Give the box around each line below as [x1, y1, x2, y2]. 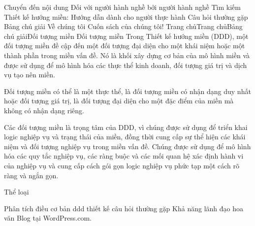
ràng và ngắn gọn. [4, 170, 59, 180]
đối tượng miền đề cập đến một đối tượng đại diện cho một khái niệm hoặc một [4, 40, 245, 51]
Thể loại [4, 187, 29, 197]
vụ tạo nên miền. [4, 69, 55, 80]
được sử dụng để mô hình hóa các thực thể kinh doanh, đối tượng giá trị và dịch [4, 60, 247, 70]
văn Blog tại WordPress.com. [4, 213, 92, 223]
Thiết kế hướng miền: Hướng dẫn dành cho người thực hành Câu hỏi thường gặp [4, 11, 248, 22]
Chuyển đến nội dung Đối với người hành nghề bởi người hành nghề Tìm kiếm [4, 2, 241, 12]
